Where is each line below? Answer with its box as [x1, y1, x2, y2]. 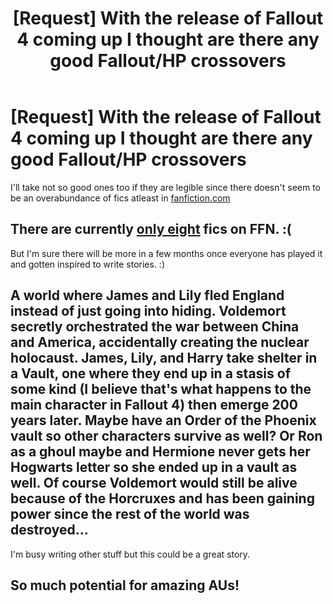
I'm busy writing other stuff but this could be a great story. [10, 548, 251, 560]
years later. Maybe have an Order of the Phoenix [10, 412, 317, 429]
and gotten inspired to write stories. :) [10, 258, 166, 270]
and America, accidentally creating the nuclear [10, 334, 310, 351]
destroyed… [10, 522, 89, 539]
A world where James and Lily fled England [10, 287, 285, 304]
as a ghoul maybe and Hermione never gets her [10, 443, 311, 461]
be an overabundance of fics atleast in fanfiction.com [10, 192, 231, 204]
